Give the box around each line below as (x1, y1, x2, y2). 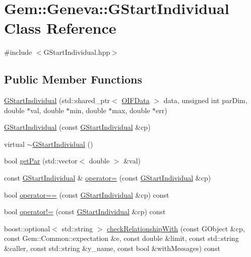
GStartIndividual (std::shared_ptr (4, 95, 110, 106)
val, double (30, 105, 64, 115)
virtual (4, 138, 25, 149)
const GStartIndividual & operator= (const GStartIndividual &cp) (4, 173, 211, 183)
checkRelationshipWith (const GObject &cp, (107, 223, 245, 233)
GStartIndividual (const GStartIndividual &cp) (4, 122, 151, 132)
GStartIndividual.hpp (43, 47, 110, 57)
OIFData (121, 95, 150, 106)
